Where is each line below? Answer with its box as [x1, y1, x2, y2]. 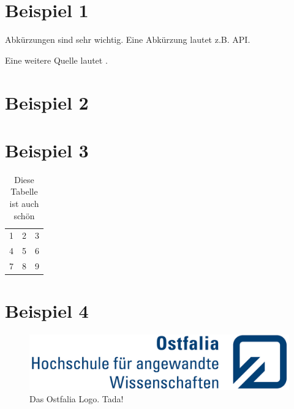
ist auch [9, 197, 39, 209]
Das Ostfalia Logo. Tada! [29, 392, 124, 405]
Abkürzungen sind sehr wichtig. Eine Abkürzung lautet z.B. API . [5, 33, 251, 46]
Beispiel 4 [5, 298, 89, 323]
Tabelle [10, 185, 38, 198]
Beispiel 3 [5, 137, 89, 162]
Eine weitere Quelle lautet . [5, 53, 108, 66]
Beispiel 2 [5, 89, 89, 114]
